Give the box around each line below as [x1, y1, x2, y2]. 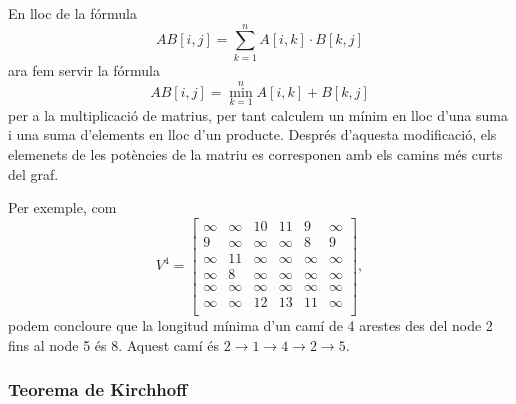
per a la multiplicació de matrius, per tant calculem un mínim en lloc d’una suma [8, 104, 508, 125]
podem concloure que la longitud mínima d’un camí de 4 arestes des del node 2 [8, 314, 493, 335]
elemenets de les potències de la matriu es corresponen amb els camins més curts [8, 143, 503, 164]
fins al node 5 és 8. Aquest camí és [8, 334, 220, 355]
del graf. [8, 163, 59, 184]
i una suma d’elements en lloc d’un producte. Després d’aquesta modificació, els [8, 124, 497, 145]
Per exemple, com [8, 197, 117, 218]
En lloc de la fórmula [8, 3, 137, 23]
